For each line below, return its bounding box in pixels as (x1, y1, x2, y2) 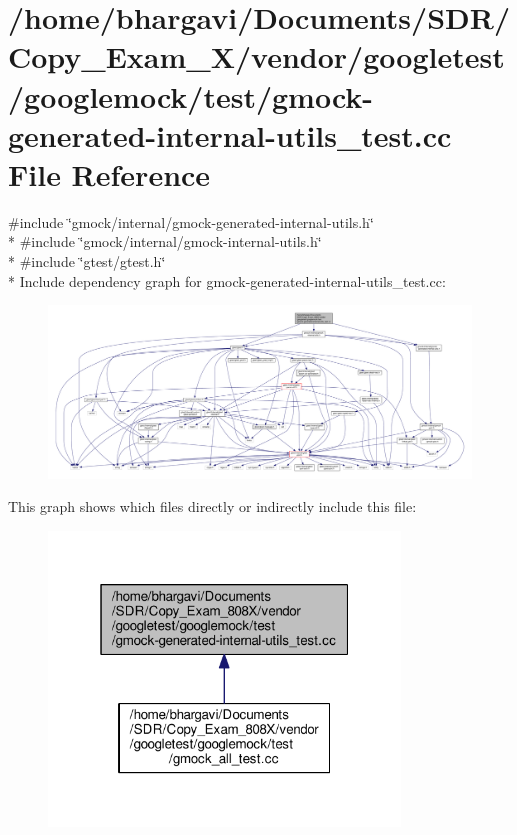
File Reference (8, 153, 211, 194)
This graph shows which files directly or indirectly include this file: (8, 496, 417, 517)
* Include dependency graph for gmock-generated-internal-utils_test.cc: (8, 270, 446, 291)
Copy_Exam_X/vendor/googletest (8, 36, 505, 77)
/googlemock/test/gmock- (8, 75, 374, 116)
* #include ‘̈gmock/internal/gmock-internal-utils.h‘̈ (8, 231, 322, 252)
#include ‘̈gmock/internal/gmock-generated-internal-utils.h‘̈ (8, 211, 374, 232)
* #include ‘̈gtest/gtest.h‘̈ (8, 251, 166, 272)
